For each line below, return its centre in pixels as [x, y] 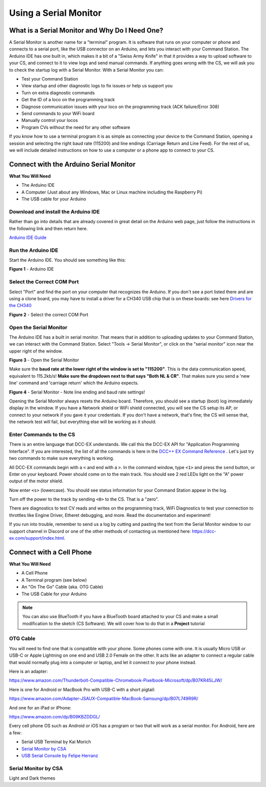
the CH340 [20, 306]
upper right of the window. [36, 351]
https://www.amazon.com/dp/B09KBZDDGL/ [55, 716]
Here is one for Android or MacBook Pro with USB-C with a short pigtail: [82, 689]
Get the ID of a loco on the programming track [68, 100]
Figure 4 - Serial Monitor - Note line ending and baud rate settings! [77, 392]
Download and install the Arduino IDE [54, 211]
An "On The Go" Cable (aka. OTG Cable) [62, 587]
